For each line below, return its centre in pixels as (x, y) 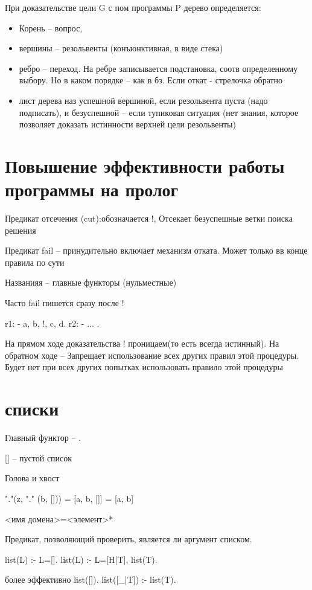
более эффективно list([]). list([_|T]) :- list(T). (91, 579)
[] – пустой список (39, 457)
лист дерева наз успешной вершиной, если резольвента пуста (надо (143, 100)
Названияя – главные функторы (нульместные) (91, 282)
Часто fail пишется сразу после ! (65, 303)
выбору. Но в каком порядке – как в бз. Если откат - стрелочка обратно (151, 80)
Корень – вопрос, (51, 27)
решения (21, 230)
